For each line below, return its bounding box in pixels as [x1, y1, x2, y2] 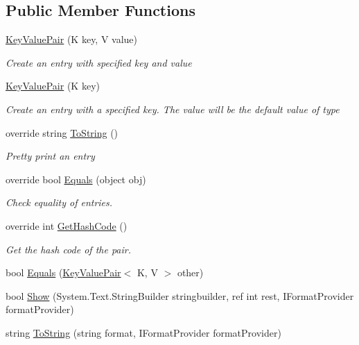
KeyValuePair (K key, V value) [6, 32, 138, 47]
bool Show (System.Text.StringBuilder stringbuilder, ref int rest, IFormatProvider [6, 288, 354, 303]
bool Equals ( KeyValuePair [6, 265, 121, 280]
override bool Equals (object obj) [6, 171, 146, 186]
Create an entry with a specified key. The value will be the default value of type [6, 101, 340, 116]
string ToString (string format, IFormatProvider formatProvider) [6, 325, 281, 339]
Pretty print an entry [6, 149, 95, 163]
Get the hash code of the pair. [6, 242, 131, 256]
